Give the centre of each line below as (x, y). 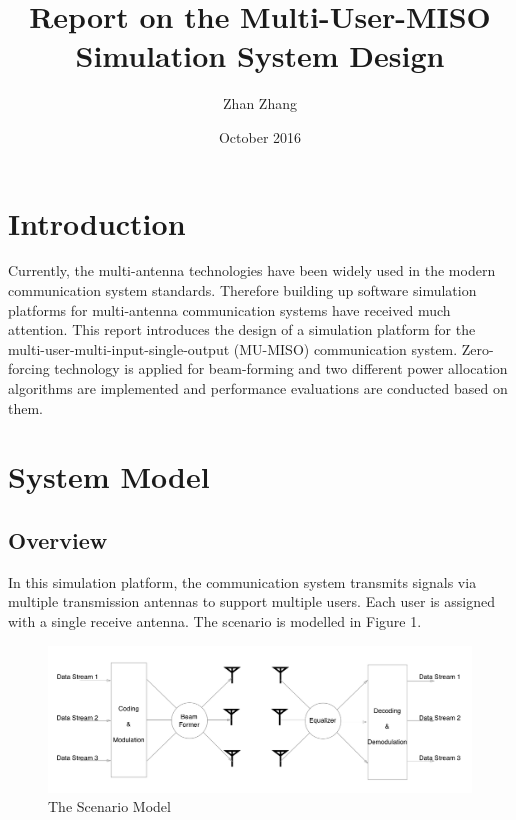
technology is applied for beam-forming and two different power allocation (281, 368)
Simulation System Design (260, 55)
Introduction (97, 222)
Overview (58, 539)
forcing (29, 368)
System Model (109, 476)
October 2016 (260, 136)
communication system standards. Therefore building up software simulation (242, 290)
